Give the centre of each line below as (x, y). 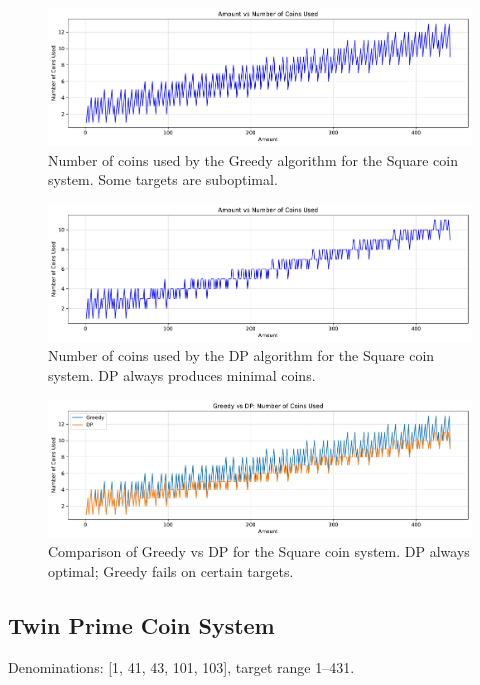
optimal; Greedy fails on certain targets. (171, 570)
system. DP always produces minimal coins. (182, 375)
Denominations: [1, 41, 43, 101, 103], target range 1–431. (181, 666)
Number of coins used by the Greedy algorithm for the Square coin (253, 159)
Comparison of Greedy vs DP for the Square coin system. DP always (259, 551)
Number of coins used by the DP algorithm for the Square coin (241, 355)
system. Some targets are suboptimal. (163, 179)
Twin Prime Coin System (141, 624)
